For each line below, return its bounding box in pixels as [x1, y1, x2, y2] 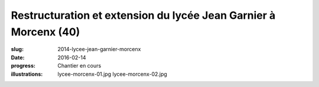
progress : [11, 62, 35, 69]
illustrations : [11, 71, 43, 78]
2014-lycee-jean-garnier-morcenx [57, 46, 141, 53]
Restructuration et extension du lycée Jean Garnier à [11, 9, 276, 22]
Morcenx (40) [11, 25, 80, 38]
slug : [11, 46, 24, 53]
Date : [11, 53, 25, 61]
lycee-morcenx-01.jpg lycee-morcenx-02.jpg [57, 71, 168, 78]
